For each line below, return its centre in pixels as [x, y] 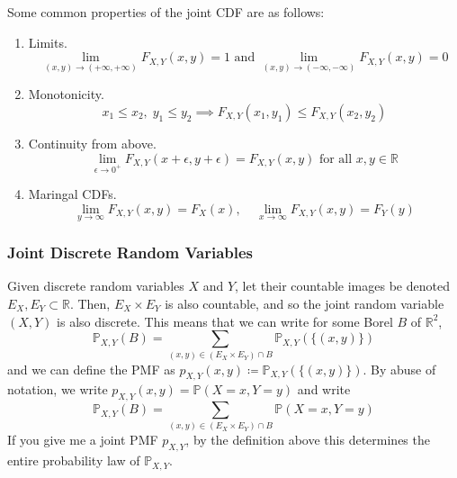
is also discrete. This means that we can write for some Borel [225, 321]
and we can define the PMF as [91, 369]
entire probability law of [74, 460]
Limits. [48, 42]
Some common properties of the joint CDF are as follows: [166, 12]
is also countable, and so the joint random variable [305, 303]
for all [336, 159]
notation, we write [58, 389]
